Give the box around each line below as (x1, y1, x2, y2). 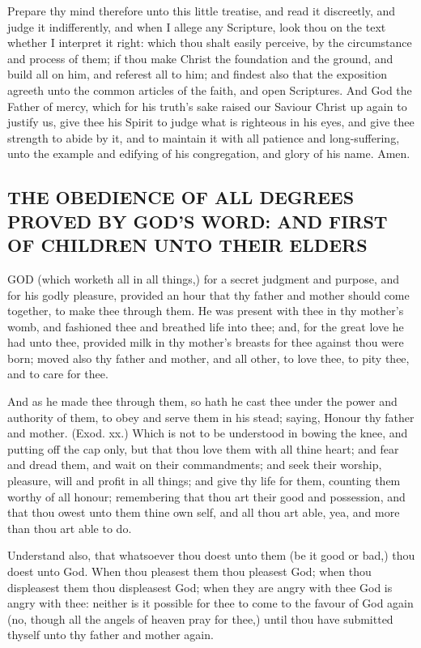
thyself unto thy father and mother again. (7, 626, 214, 643)
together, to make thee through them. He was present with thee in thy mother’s (7, 302, 404, 319)
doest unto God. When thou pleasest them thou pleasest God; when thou (7, 563, 372, 580)
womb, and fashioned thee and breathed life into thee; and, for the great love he (7, 318, 404, 335)
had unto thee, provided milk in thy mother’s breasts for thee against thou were (7, 334, 404, 351)
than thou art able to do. (7, 519, 132, 536)
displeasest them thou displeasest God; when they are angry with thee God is (7, 578, 393, 595)
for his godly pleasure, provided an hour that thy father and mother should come (7, 286, 410, 303)
